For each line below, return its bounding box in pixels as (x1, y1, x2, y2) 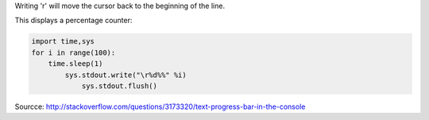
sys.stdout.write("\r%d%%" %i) (64, 70, 187, 79)
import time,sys (31, 37, 95, 46)
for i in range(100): (31, 48, 116, 57)
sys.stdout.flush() (81, 81, 158, 91)
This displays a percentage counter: (14, 16, 133, 25)
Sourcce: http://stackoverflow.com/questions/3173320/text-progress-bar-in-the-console (14, 102, 306, 111)
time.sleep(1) (48, 60, 103, 68)
